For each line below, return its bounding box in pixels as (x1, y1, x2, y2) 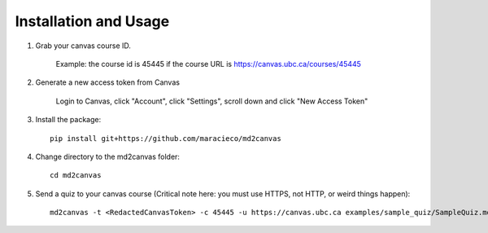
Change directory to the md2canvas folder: (35, 152, 181, 161)
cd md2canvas (50, 171, 102, 180)
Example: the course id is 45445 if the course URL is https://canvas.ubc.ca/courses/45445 (55, 59, 362, 68)
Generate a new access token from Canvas (35, 77, 181, 87)
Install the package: (35, 115, 102, 125)
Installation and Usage (15, 12, 170, 30)
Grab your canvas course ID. (35, 41, 132, 51)
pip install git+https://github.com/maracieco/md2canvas (50, 134, 282, 143)
